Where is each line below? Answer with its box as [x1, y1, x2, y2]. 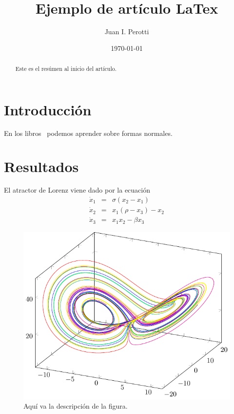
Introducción [4, 99, 92, 119]
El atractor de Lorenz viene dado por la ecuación [4, 185, 150, 195]
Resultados [4, 156, 79, 176]
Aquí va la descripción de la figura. [23, 401, 128, 411]
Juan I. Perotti [104, 26, 149, 37]
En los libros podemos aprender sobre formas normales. [4, 128, 173, 138]
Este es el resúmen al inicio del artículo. [15, 65, 117, 73]
